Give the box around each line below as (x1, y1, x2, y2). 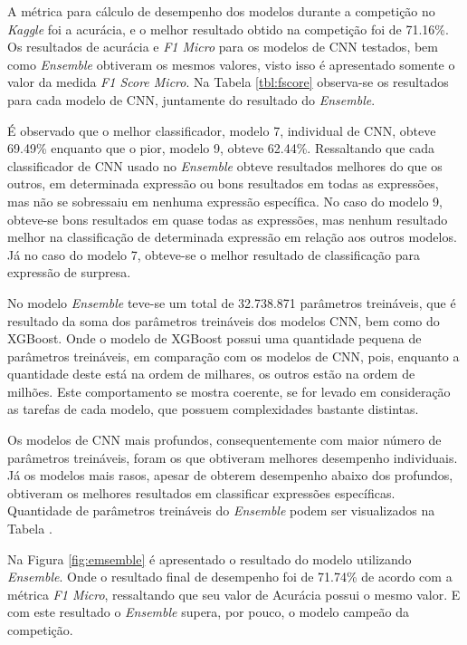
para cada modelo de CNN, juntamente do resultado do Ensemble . (7, 90, 376, 109)
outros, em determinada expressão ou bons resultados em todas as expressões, (7, 174, 439, 193)
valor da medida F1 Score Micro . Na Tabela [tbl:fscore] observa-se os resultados (7, 72, 449, 91)
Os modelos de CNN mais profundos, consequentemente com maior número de (7, 430, 442, 449)
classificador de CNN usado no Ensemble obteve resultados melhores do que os (7, 156, 443, 175)
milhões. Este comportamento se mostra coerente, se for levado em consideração (7, 381, 451, 400)
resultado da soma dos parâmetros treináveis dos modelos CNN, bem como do (7, 311, 440, 330)
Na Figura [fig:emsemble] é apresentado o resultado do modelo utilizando (7, 549, 412, 568)
